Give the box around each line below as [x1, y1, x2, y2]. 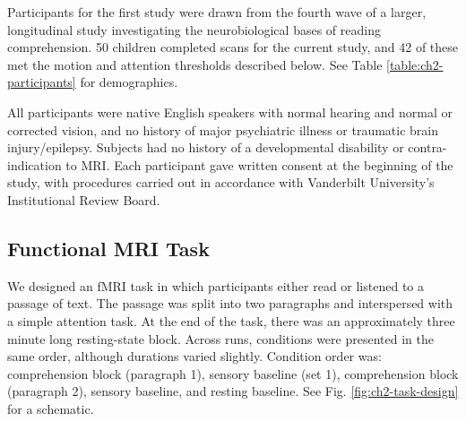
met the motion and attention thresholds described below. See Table [7, 55, 383, 73]
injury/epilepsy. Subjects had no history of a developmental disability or [7, 138, 404, 157]
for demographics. [80, 73, 178, 91]
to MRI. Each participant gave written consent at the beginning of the [65, 155, 453, 174]
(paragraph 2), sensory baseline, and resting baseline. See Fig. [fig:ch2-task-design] [7, 382, 459, 400]
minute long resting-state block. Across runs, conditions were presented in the [7, 329, 434, 348]
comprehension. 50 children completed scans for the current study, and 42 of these [7, 38, 459, 56]
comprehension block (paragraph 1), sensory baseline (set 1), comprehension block [7, 364, 459, 382]
